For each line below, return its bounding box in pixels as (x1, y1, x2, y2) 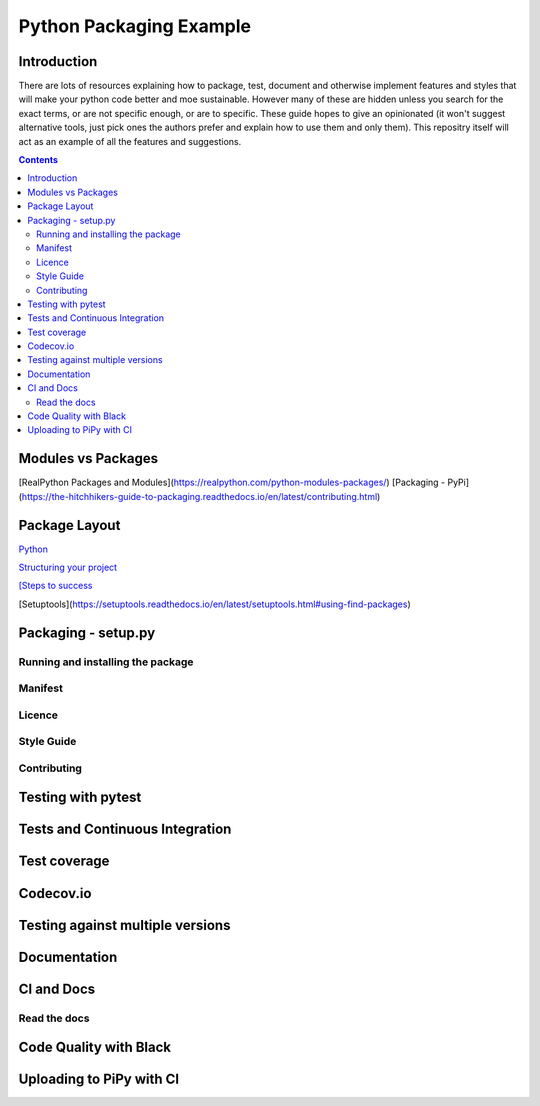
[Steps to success (18, 580, 93, 592)
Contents (18, 154, 59, 166)
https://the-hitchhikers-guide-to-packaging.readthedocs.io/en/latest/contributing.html (21, 490, 378, 502)
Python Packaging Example (18, 15, 252, 37)
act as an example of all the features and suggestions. (18, 135, 242, 147)
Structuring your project (18, 561, 118, 574)
